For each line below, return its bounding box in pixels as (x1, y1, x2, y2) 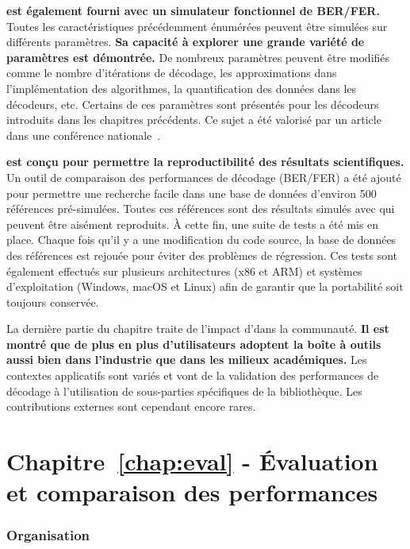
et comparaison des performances (6, 476, 378, 508)
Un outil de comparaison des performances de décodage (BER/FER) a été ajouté (6, 168, 401, 185)
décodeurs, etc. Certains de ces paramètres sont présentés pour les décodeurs (6, 95, 379, 112)
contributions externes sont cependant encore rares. (6, 398, 256, 415)
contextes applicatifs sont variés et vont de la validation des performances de (6, 367, 379, 384)
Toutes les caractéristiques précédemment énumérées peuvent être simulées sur (6, 17, 388, 34)
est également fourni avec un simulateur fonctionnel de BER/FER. (6, 2, 380, 18)
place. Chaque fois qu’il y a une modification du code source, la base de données (6, 231, 397, 248)
